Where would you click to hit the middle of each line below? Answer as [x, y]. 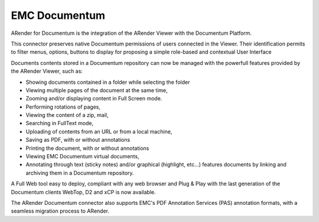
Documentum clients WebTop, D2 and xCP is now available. [83, 192]
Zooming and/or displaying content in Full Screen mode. [94, 99]
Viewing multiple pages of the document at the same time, [97, 90]
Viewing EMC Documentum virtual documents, [82, 156]
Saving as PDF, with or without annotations [78, 140]
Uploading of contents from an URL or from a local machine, [99, 131]
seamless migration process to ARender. [60, 211]
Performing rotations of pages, [63, 107]
